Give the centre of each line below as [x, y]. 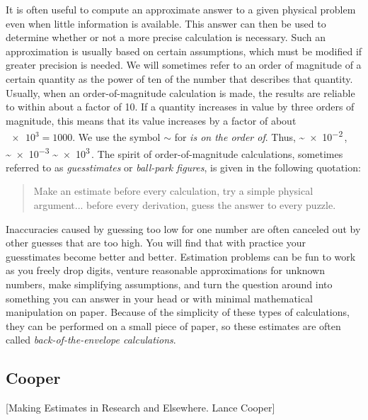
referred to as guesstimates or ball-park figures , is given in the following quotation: [183, 167]
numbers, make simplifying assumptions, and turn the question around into [169, 284]
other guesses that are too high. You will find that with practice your [156, 243]
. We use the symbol [116, 137]
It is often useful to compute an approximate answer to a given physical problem [181, 9]
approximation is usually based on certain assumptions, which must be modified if [184, 51]
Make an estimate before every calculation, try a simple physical [173, 191]
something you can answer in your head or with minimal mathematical [159, 298]
